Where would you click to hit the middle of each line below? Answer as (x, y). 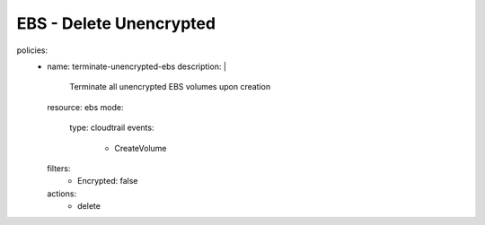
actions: (62, 194)
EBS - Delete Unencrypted (116, 23)
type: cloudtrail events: (112, 128)
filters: (59, 168)
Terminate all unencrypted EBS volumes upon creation (170, 87)
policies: (32, 50)
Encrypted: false (108, 181)
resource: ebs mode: (85, 107)
